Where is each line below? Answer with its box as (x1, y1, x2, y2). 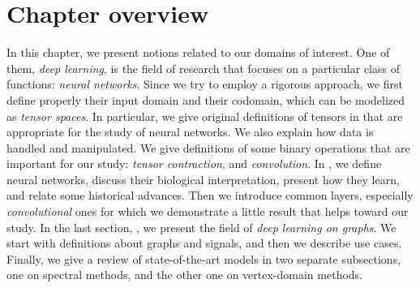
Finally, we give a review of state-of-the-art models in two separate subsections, (6, 250, 401, 267)
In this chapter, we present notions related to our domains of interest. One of (6, 44, 390, 61)
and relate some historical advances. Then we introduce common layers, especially (6, 187, 414, 204)
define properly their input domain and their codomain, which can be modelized (6, 91, 405, 108)
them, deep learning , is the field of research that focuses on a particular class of (6, 59, 400, 76)
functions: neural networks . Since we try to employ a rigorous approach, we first (6, 75, 404, 92)
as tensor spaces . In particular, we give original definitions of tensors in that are (6, 107, 403, 124)
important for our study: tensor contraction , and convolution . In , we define (6, 155, 382, 172)
